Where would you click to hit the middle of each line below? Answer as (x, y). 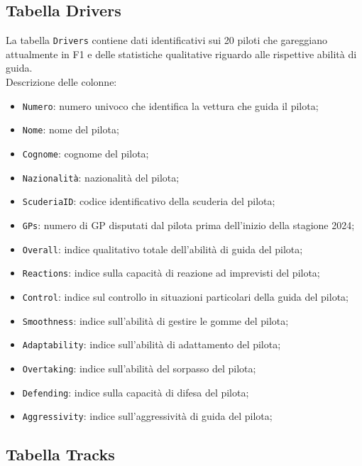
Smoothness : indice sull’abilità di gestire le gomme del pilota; (155, 320)
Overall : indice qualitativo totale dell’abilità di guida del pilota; (163, 249)
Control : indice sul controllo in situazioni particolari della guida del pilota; (185, 296)
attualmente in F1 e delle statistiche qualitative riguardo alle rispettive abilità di (181, 54)
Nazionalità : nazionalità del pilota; (101, 177)
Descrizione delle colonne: (61, 82)
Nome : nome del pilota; (71, 129)
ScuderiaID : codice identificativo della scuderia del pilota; (149, 201)
